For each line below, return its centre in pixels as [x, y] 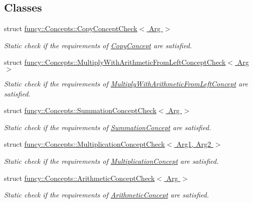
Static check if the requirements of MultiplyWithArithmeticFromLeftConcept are [126, 83]
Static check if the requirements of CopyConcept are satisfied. [98, 45]
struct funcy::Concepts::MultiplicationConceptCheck [85, 144]
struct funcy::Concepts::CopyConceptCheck [71, 28]
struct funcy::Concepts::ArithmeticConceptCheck [80, 178]
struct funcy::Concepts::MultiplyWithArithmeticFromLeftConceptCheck [115, 62]
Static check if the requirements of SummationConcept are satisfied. [108, 127]
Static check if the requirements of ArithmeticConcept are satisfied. [106, 195]
